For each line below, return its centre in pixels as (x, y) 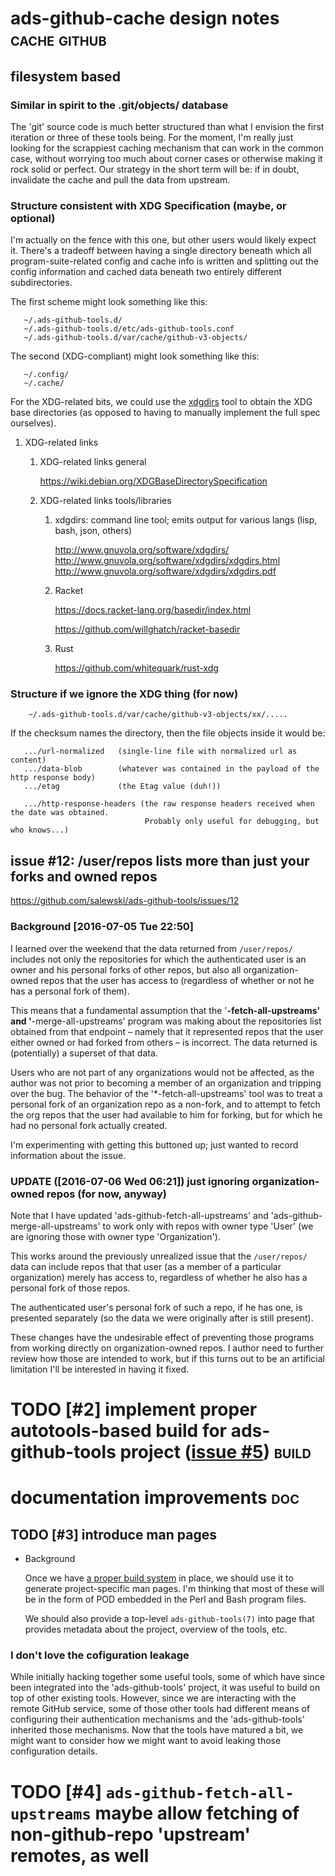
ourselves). (33, 423)
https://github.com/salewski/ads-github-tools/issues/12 (125, 901)
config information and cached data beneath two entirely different (146, 272)
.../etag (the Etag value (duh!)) (122, 787)
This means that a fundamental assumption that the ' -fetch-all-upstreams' (165, 1010)
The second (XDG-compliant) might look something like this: (135, 356)
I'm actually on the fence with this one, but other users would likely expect (163, 240)
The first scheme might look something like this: (109, 302)
